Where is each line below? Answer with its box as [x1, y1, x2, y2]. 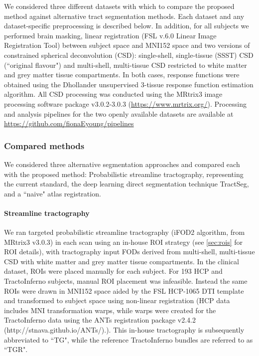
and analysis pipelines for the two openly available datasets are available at [4, 108, 234, 119]
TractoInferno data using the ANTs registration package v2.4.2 [4, 315, 196, 325]
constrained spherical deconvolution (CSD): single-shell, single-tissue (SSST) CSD [4, 49, 254, 60]
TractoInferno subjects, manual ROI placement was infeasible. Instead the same [4, 276, 248, 286]
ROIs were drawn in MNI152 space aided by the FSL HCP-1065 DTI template [4, 285, 244, 296]
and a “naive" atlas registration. [4, 188, 101, 198]
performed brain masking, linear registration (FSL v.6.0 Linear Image [4, 30, 217, 40]
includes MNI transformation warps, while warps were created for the [4, 305, 216, 315]
